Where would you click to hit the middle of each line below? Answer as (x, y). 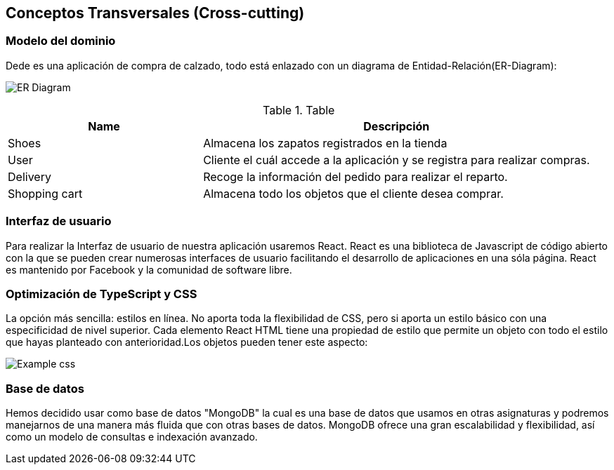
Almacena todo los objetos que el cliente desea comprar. (353, 193)
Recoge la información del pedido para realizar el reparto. (355, 176)
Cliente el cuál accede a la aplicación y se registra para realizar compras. (397, 160)
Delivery (30, 176)
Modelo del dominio (61, 41)
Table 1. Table (299, 110)
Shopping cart (45, 193)
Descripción (397, 126)
